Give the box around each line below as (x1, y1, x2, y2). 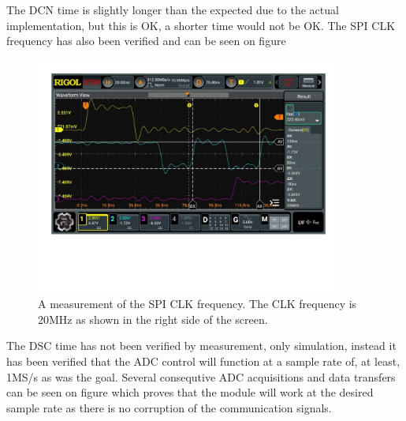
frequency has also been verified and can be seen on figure (6, 32, 286, 49)
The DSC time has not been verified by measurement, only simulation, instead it (6, 337, 397, 354)
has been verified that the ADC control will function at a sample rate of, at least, (6, 352, 400, 369)
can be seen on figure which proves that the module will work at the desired (6, 384, 374, 400)
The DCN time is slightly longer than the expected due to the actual (6, 2, 339, 17)
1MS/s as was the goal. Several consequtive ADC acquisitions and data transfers (6, 368, 396, 385)
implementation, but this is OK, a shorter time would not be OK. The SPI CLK (6, 17, 396, 33)
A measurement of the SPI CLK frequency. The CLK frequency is (38, 295, 357, 312)
